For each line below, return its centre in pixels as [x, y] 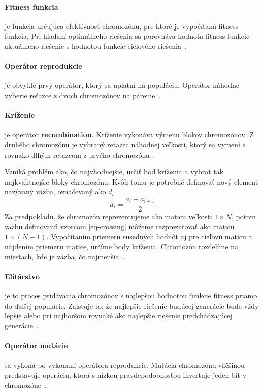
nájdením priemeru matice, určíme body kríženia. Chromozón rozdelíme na [121, 246]
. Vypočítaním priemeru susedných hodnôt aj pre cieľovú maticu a [149, 236]
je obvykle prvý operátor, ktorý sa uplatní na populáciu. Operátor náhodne [122, 85]
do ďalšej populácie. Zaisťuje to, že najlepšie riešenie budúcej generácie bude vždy [132, 305]
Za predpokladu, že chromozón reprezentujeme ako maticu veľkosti [108, 216]
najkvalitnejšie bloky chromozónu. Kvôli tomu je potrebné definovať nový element [131, 181]
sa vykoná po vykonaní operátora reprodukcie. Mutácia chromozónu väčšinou [125, 365]
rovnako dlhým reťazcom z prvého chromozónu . [80, 154]
